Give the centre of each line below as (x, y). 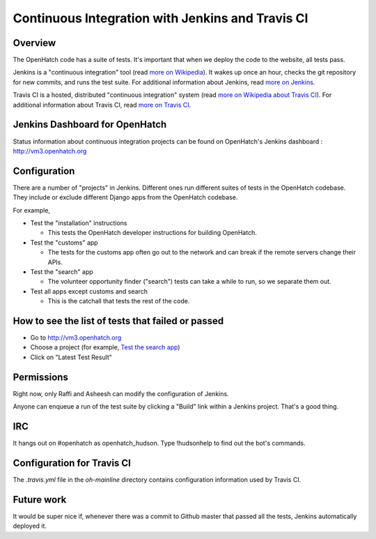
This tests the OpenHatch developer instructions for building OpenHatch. (152, 233)
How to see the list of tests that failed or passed (118, 321)
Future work (40, 500)
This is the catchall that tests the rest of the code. (119, 301)
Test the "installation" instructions (79, 223)
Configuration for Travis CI (72, 463)
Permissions (41, 377)
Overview (34, 43)
